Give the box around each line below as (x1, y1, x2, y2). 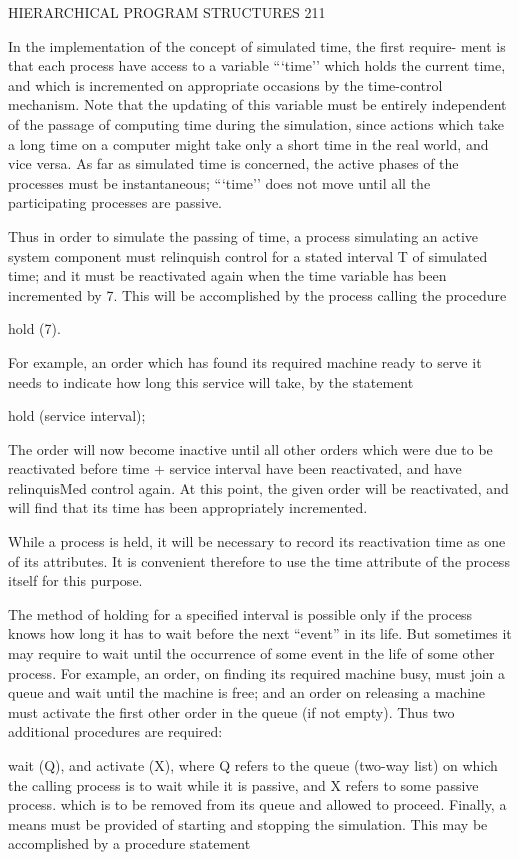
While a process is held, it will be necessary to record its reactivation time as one (8, 531, 506, 552)
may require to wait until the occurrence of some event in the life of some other (8, 643, 495, 664)
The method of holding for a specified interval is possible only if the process (8, 603, 473, 624)
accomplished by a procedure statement (8, 833, 251, 854)
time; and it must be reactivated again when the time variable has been (8, 265, 447, 286)
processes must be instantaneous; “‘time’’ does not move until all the (8, 172, 431, 193)
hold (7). (8, 318, 61, 339)
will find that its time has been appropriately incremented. (8, 497, 368, 518)
